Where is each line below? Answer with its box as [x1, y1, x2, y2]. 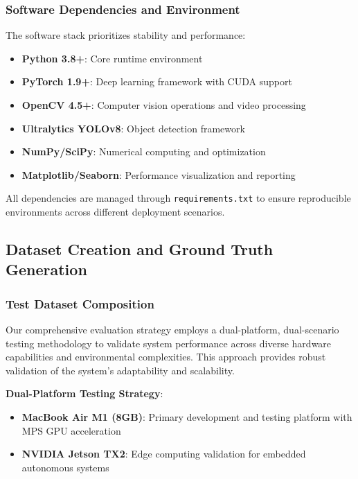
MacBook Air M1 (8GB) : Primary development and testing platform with [21, 409, 352, 424]
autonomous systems [21, 460, 109, 474]
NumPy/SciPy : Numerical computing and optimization [21, 144, 266, 159]
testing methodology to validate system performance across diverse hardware [6, 336, 332, 350]
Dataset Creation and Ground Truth [6, 238, 274, 260]
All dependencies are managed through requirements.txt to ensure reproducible [6, 191, 351, 205]
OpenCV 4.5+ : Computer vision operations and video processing [21, 98, 306, 112]
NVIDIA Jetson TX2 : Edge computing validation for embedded [21, 446, 306, 461]
